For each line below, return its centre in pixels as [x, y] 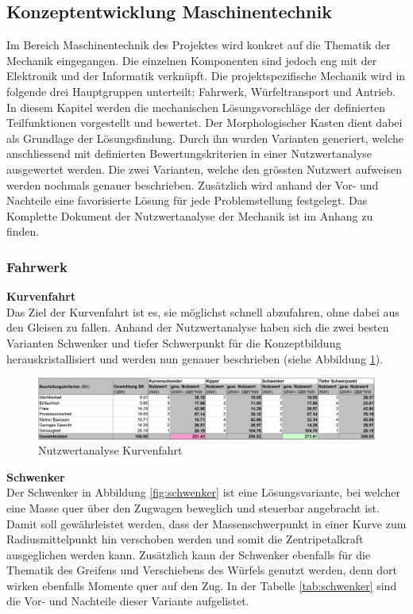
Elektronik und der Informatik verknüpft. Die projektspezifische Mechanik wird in [206, 76]
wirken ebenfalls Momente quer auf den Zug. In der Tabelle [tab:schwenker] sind [202, 585]
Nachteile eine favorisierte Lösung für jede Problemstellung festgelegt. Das [187, 200]
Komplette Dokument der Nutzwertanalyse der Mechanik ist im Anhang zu [190, 215]
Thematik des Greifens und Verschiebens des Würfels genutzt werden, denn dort [202, 570]
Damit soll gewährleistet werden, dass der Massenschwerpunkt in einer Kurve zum [206, 523]
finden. [23, 231]
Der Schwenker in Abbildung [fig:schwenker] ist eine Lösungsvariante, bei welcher [203, 492]
